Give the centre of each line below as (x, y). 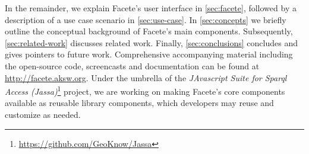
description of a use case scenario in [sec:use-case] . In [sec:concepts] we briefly (146, 19)
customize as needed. (43, 114)
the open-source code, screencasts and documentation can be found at (132, 65)
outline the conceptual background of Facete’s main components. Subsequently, (149, 31)
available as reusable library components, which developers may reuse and (139, 103)
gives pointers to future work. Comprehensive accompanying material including (149, 54)
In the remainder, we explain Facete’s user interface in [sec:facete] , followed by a (151, 8)
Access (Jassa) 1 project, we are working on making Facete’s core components (145, 90)
